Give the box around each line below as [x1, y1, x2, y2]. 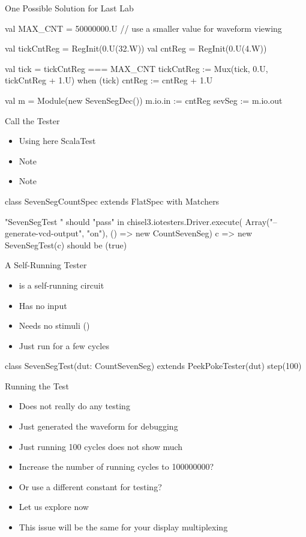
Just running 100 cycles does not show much [19, 440, 183, 452]
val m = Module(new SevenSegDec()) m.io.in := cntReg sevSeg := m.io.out [5, 94, 283, 106]
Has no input [19, 299, 67, 311]
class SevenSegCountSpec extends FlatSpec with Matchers [5, 194, 220, 207]
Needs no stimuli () [19, 319, 90, 332]
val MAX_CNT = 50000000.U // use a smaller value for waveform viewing [5, 22, 282, 34]
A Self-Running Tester [5, 259, 87, 271]
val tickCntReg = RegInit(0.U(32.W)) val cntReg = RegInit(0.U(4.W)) [5, 42, 267, 55]
